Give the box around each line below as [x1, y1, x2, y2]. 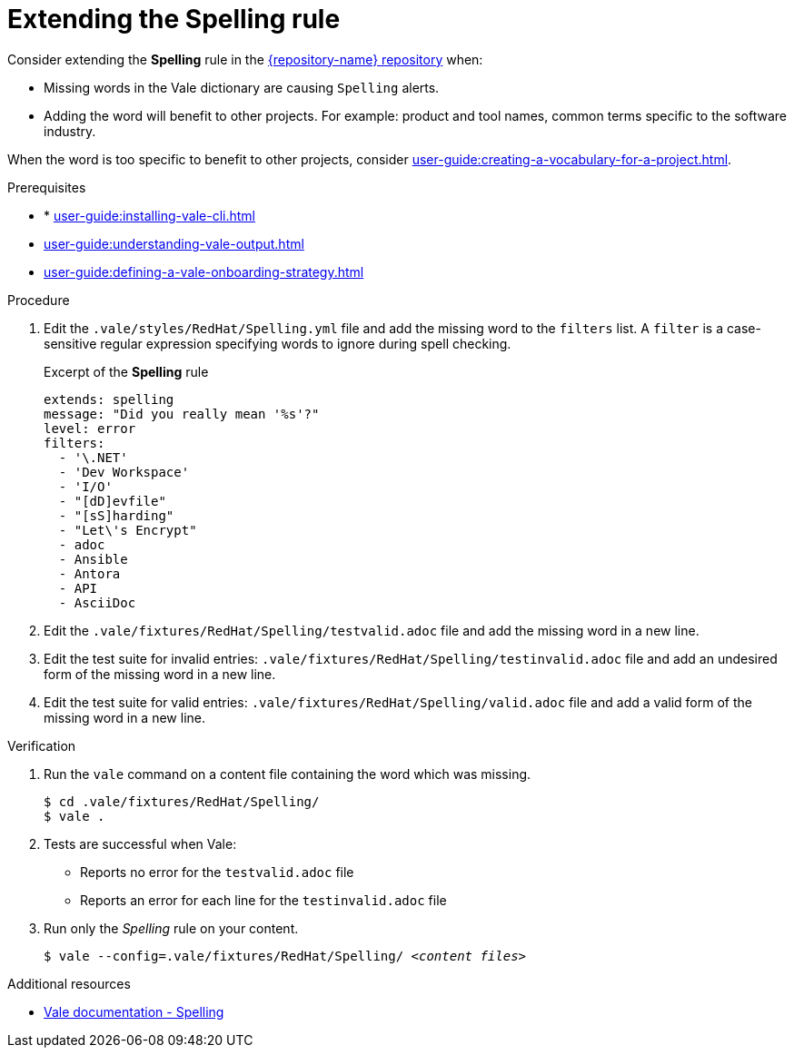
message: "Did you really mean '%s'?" [44, 406, 320, 421]
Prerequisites [7, 179, 86, 195]
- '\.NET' [58, 449, 128, 465]
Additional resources [7, 975, 131, 991]
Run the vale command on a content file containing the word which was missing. [44, 765, 531, 782]
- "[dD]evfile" [58, 493, 166, 508]
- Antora [58, 566, 121, 581]
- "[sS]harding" [58, 508, 174, 523]
